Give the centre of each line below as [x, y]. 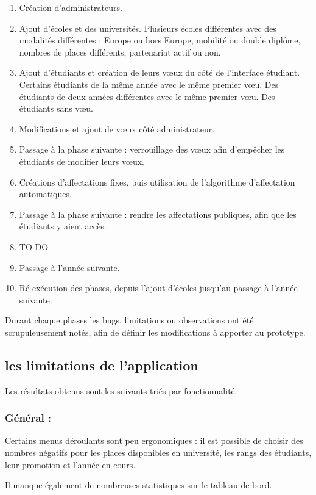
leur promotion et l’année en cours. [70, 464]
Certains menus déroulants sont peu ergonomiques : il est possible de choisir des [154, 440]
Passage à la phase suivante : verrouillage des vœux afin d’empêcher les [152, 149]
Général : [28, 418]
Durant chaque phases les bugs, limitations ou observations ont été [129, 320]
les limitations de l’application [102, 365]
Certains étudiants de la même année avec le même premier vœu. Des [149, 84]
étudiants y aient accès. [63, 226]
